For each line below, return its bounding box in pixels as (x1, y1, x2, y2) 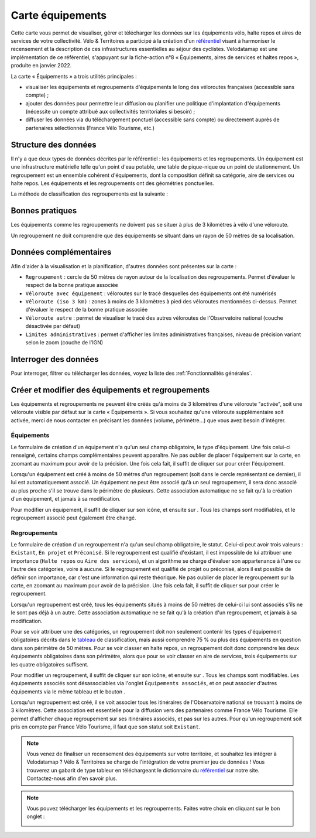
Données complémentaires (11, 247, 112, 257)
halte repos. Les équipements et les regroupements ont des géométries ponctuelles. (11, 179, 215, 187)
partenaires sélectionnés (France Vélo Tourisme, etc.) (25, 124, 155, 131)
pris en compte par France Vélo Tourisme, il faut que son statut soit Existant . (11, 723, 201, 730)
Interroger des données (11, 354, 99, 364)
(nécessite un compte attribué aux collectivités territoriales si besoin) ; (25, 108, 195, 115)
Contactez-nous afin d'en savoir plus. (26, 775, 118, 782)
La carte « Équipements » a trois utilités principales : (11, 73, 137, 80)
